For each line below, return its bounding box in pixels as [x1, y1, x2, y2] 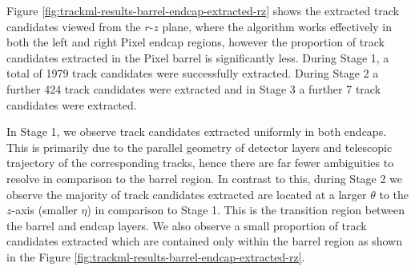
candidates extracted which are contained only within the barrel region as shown [6, 233, 402, 249]
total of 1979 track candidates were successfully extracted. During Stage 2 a [6, 65, 379, 82]
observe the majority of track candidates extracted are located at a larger [6, 185, 367, 202]
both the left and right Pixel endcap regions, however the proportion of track [6, 34, 385, 50]
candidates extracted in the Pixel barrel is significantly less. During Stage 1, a [6, 49, 389, 66]
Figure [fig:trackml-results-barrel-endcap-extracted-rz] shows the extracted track [6, 2, 400, 18]
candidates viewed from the [6, 18, 141, 34]
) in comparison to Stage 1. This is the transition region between [87, 201, 405, 218]
